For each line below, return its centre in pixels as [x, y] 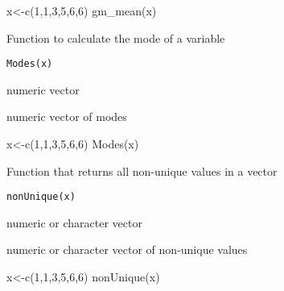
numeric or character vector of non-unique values [127, 249]
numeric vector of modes [67, 116]
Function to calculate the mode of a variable [116, 37]
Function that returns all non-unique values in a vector [142, 170]
